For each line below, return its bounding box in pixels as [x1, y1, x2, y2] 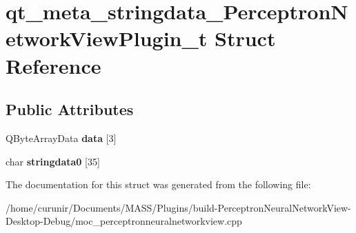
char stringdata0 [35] [6, 154, 100, 168]
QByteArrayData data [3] [6, 130, 117, 145]
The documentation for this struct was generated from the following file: [6, 177, 311, 192]
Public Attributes [6, 99, 134, 120]
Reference [6, 51, 101, 79]
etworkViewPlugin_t [6, 24, 208, 52]
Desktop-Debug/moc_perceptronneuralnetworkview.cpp [6, 214, 242, 228]
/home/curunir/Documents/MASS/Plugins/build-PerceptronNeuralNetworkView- [6, 200, 351, 214]
